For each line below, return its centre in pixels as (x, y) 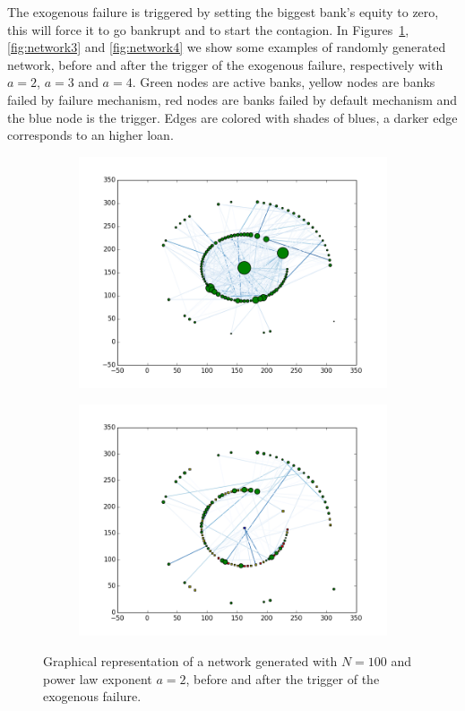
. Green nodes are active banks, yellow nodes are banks (284, 82)
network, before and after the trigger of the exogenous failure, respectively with (225, 64)
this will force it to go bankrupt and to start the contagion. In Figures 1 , (208, 29)
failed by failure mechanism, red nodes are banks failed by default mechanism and (232, 99)
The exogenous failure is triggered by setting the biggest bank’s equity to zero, (223, 12)
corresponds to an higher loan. (90, 135)
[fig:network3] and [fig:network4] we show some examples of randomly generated (227, 47)
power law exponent (98, 678)
